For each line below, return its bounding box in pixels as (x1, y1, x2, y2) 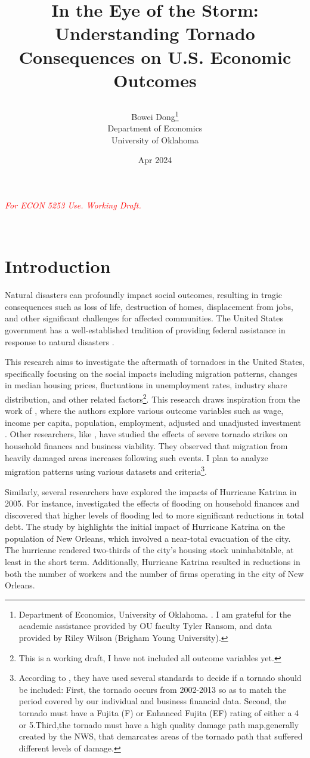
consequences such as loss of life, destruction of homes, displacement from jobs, (5, 300, 293, 312)
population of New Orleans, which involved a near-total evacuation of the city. (5, 532, 291, 544)
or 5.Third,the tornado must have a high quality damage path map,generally (18, 718, 299, 731)
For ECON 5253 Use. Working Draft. (5, 198, 141, 211)
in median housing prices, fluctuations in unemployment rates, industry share (5, 379, 287, 391)
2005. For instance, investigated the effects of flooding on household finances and (5, 497, 300, 510)
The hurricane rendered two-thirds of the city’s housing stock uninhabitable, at (5, 544, 294, 556)
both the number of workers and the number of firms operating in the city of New (5, 567, 304, 579)
